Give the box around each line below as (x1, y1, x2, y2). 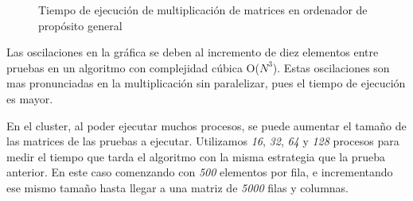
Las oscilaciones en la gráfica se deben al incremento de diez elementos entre (6, 44, 379, 60)
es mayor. (6, 90, 53, 106)
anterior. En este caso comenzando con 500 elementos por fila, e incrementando (6, 164, 393, 180)
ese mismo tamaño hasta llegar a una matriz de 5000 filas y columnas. (6, 179, 349, 195)
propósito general (38, 17, 123, 33)
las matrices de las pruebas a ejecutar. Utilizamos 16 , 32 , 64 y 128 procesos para (6, 133, 399, 149)
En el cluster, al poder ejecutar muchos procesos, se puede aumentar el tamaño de (6, 117, 407, 133)
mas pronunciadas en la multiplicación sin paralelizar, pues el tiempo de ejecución (6, 75, 406, 91)
